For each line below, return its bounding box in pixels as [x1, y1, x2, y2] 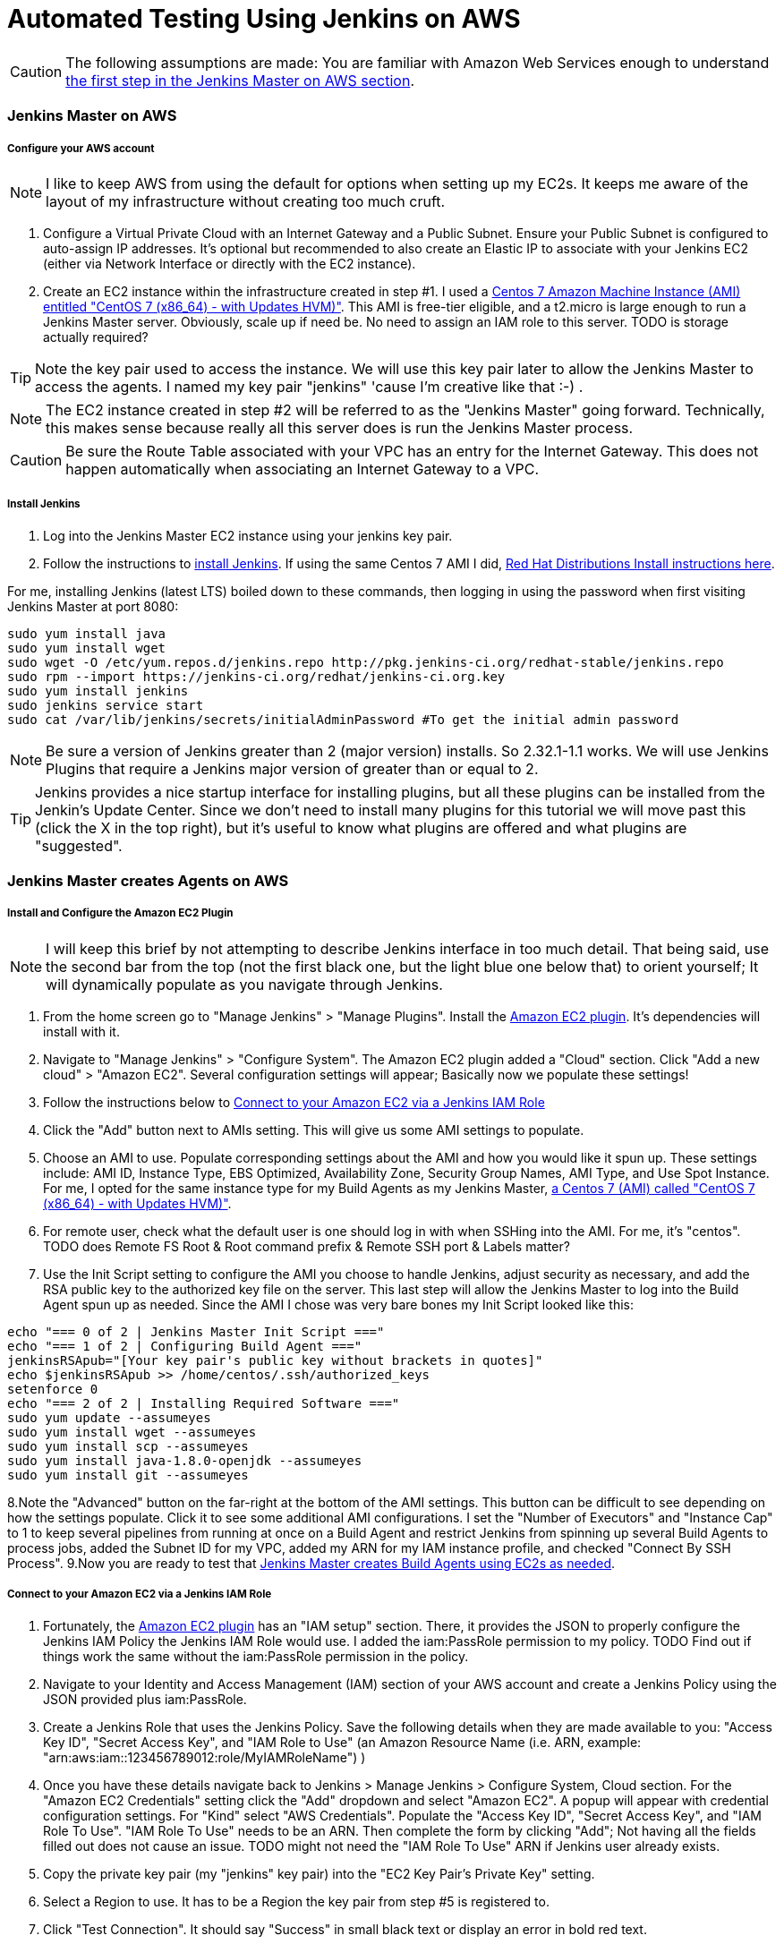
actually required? [43, 328, 149, 345]
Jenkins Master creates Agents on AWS [7, 872, 289, 891]
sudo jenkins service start [7, 697, 204, 712]
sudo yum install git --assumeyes [7, 1467, 249, 1482]
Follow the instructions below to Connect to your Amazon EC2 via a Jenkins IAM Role [43, 1094, 545, 1110]
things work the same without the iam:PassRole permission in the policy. [43, 1648, 469, 1664]
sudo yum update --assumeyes [7, 1410, 211, 1425]
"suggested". [35, 836, 123, 855]
